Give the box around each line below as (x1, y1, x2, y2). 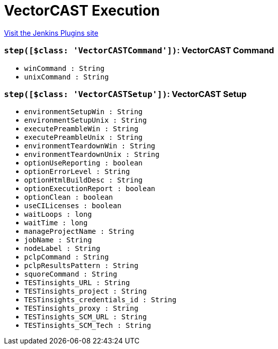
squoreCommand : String (24, 270, 117, 279)
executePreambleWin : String (24, 125, 138, 133)
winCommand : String (24, 64, 105, 72)
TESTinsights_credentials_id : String (24, 296, 177, 304)
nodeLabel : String (24, 244, 100, 253)
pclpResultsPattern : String (24, 261, 138, 270)
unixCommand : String (24, 72, 109, 81)
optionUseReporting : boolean (24, 159, 143, 167)
